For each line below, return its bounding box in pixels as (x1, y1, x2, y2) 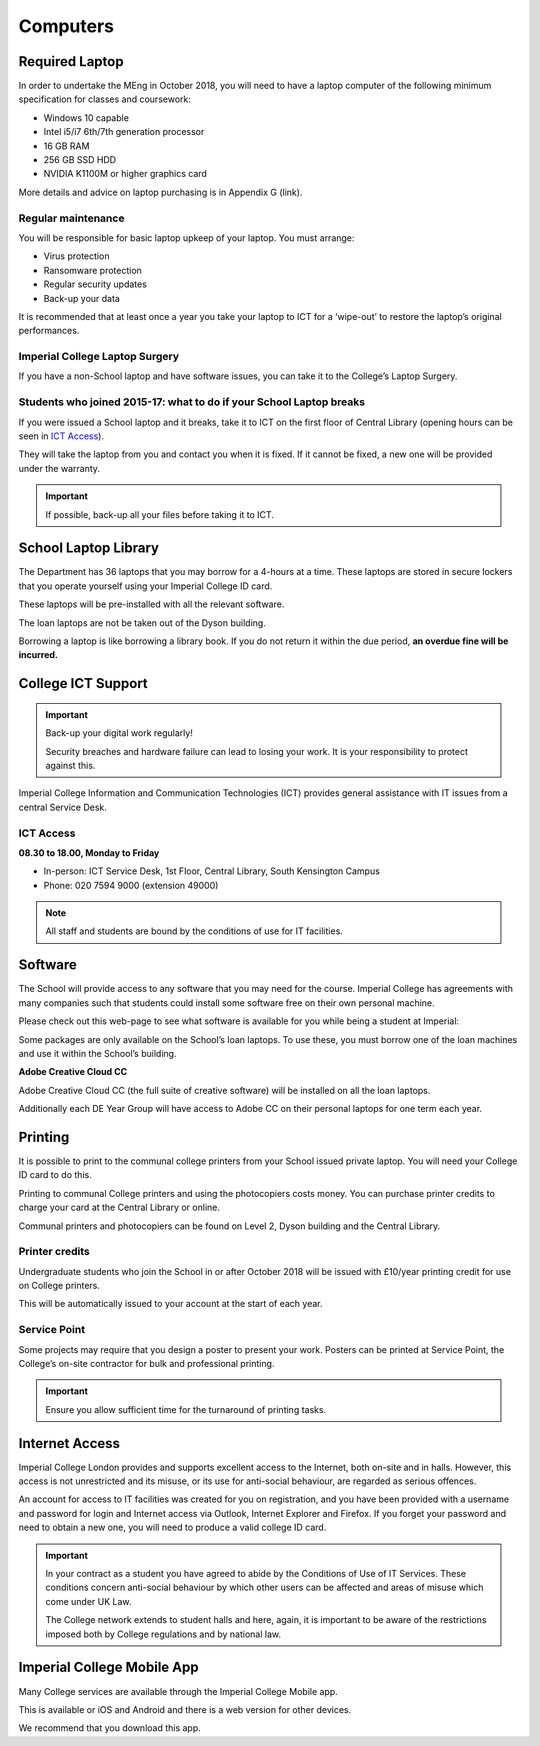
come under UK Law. (45, 1595, 132, 1607)
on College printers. (18, 1280, 100, 1292)
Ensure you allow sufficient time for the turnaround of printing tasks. (45, 1403, 327, 1415)
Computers (18, 15, 115, 37)
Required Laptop (18, 53, 124, 70)
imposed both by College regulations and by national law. (45, 1628, 282, 1640)
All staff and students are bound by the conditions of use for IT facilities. (45, 925, 344, 937)
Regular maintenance (18, 211, 125, 225)
